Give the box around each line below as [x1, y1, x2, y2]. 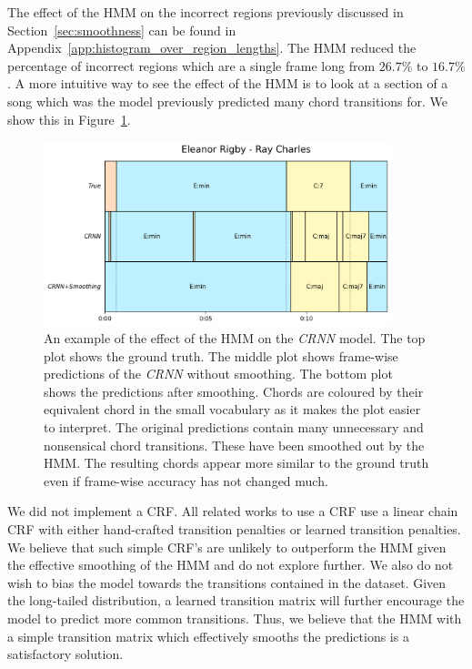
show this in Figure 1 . [7, 109, 131, 128]
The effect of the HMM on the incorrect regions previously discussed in [7, 3, 404, 21]
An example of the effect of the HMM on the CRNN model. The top [44, 329, 426, 348]
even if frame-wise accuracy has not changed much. [44, 471, 328, 490]
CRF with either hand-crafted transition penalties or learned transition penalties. [7, 520, 461, 539]
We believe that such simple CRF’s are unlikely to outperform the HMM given [7, 537, 447, 556]
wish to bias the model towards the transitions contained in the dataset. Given [7, 573, 447, 592]
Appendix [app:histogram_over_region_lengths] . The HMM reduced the [7, 38, 417, 57]
